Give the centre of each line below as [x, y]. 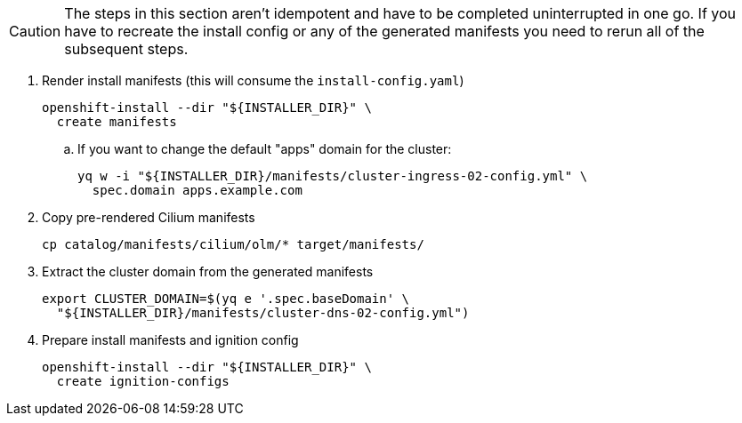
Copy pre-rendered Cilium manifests [149, 217]
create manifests [117, 122]
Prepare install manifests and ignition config [170, 340]
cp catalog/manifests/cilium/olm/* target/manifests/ [233, 244]
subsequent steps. [126, 49]
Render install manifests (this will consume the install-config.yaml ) [253, 80]
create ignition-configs [143, 381]
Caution [35, 31]
